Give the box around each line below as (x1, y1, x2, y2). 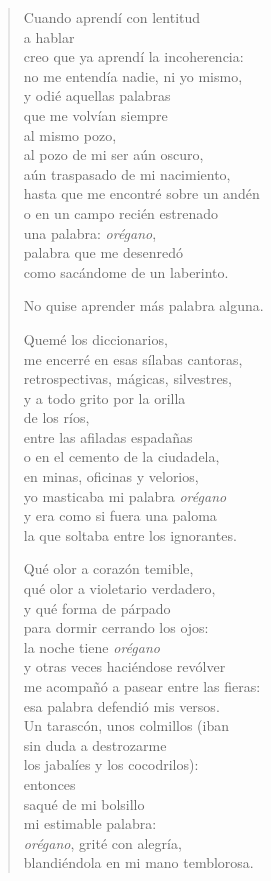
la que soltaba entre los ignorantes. (23, 524, 237, 545)
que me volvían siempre (23, 104, 168, 125)
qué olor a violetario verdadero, (23, 578, 216, 599)
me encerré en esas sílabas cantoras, (23, 348, 243, 369)
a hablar (23, 26, 75, 47)
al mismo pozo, (23, 124, 117, 145)
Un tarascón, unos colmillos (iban (23, 715, 230, 736)
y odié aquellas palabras (23, 85, 171, 106)
